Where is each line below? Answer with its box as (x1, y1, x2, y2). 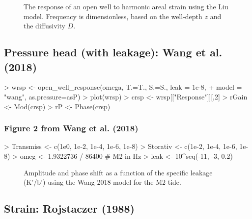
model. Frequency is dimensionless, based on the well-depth (24, 11, 202, 21)
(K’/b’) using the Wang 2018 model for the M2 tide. (24, 177, 181, 187)
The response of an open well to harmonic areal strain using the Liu (24, 1, 228, 11)
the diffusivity (24, 21, 65, 31)
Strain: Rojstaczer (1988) (4, 201, 135, 216)
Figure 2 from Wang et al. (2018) (4, 122, 139, 134)
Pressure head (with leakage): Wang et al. (4, 45, 223, 60)
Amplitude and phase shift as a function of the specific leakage (24, 167, 213, 177)
